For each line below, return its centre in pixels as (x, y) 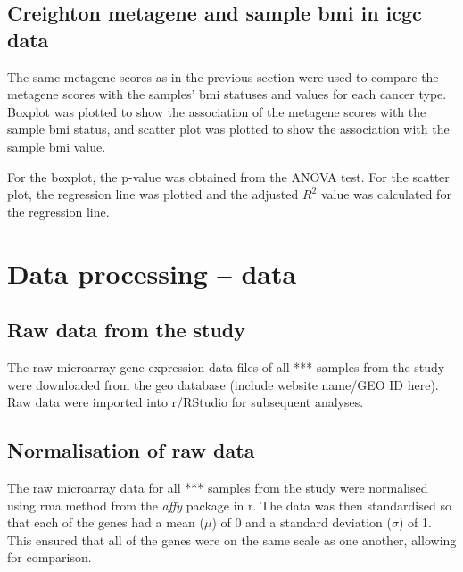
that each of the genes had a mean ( (106, 522)
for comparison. (50, 557)
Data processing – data (152, 273)
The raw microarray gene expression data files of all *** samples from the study (226, 366)
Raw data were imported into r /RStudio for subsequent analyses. (186, 402)
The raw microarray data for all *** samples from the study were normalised (218, 487)
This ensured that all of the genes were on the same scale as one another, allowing (232, 539)
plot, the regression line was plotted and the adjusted (153, 194)
